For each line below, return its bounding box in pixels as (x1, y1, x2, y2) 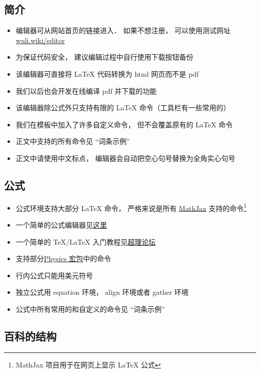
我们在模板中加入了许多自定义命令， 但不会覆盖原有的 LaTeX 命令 (15, 119, 233, 129)
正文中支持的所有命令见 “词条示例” (15, 136, 130, 146)
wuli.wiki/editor (15, 35, 65, 45)
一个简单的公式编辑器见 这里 (15, 220, 107, 230)
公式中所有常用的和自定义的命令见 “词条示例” (15, 303, 165, 314)
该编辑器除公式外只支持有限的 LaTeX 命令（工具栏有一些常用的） (15, 102, 230, 113)
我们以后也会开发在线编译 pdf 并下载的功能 (15, 85, 157, 96)
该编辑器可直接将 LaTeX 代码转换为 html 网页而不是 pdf (15, 68, 199, 79)
